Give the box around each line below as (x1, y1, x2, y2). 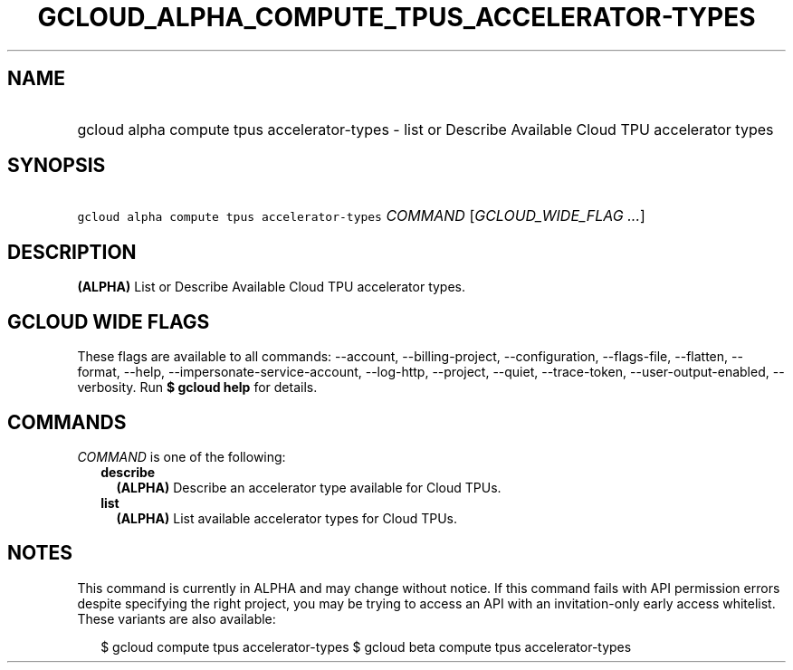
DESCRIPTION (7, 240, 137, 263)
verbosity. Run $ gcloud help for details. (77, 379, 318, 396)
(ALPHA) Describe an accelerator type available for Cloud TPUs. (116, 479, 502, 495)
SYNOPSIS (7, 154, 106, 177)
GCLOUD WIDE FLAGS (7, 310, 210, 333)
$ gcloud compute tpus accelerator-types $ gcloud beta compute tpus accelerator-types (100, 638, 632, 655)
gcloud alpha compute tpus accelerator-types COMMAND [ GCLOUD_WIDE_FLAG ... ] (77, 206, 645, 225)
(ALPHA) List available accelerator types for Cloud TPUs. (116, 510, 457, 526)
